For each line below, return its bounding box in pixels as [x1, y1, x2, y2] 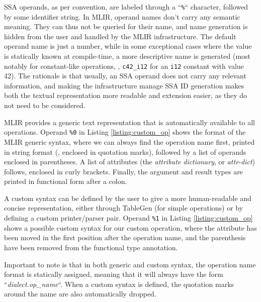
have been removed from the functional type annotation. [4, 242, 178, 252]
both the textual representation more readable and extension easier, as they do [4, 90, 247, 100]
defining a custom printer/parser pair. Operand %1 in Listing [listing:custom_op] [4, 213, 253, 223]
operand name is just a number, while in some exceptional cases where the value [4, 41, 252, 51]
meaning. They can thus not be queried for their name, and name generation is [4, 21, 248, 32]
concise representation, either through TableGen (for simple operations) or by [4, 203, 243, 213]
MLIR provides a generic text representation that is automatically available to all [4, 117, 255, 127]
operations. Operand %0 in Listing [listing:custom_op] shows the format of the [4, 127, 246, 137]
